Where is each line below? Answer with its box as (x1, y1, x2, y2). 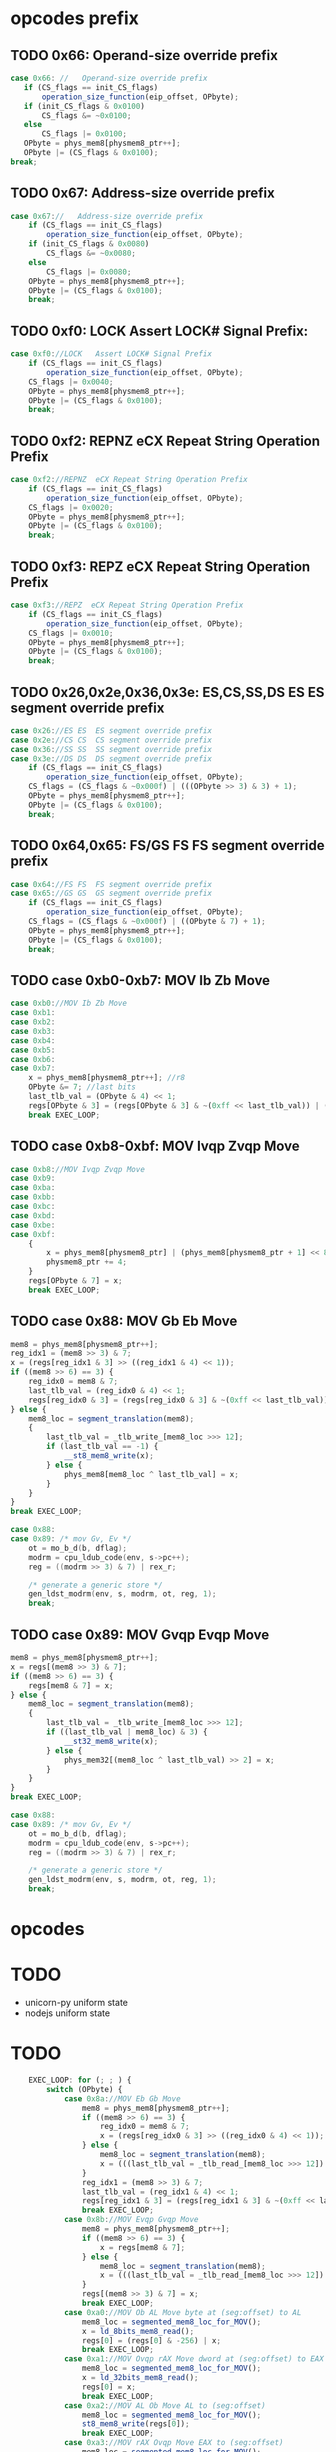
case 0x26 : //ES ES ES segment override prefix (10, 725, 213, 736)
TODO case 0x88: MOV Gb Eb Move (10, 1313, 238, 1330)
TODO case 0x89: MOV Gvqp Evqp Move (10, 1626, 270, 1643)
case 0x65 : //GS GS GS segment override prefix (10, 888, 213, 899)
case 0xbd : (10, 1210, 56, 1221)
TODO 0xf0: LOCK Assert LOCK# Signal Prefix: (10, 322, 309, 339)
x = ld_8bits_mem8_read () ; (81, 2326, 195, 2336)
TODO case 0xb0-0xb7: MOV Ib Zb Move (10, 972, 271, 989)
